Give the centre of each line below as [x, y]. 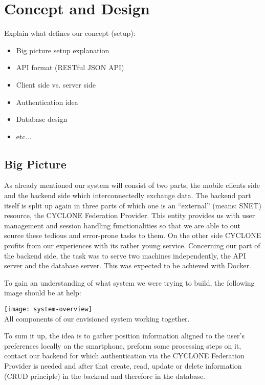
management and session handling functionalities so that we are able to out [123, 225]
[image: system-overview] [48, 309]
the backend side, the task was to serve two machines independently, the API [125, 255]
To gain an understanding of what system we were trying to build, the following [129, 282]
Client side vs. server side [56, 84]
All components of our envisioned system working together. [97, 318]
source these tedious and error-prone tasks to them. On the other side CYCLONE [133, 235]
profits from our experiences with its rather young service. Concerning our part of [132, 245]
